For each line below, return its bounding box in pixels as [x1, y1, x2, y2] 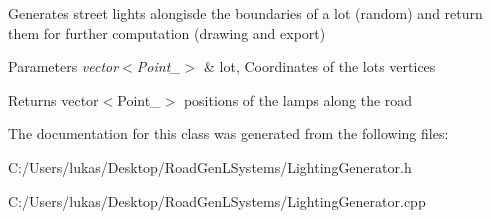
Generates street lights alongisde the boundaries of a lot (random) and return [8, 3, 483, 23]
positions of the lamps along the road [183, 89, 413, 110]
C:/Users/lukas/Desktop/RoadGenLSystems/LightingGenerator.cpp [8, 190, 426, 211]
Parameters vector [8, 56, 119, 77]
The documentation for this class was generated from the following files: [8, 123, 449, 144]
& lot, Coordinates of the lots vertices [204, 56, 436, 77]
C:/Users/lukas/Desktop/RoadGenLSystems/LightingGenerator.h [8, 156, 412, 177]
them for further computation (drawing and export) [8, 22, 326, 43]
